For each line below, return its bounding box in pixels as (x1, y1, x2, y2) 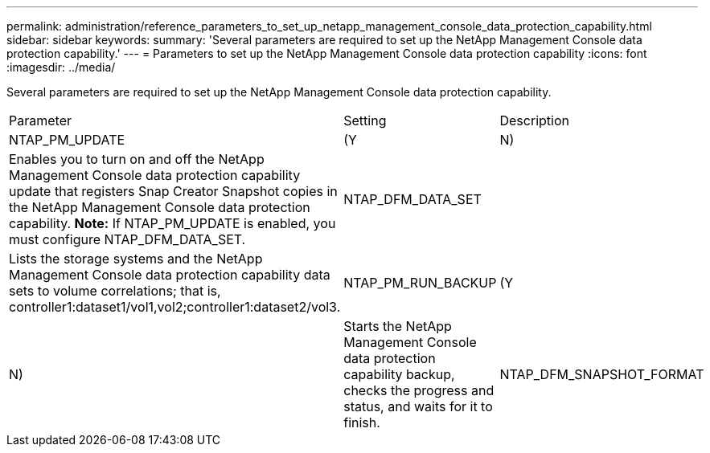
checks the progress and (343, 382, 495, 398)
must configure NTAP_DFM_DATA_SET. (9, 231, 246, 247)
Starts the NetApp (343, 318, 452, 334)
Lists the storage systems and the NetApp (9, 251, 263, 267)
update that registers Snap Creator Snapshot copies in (9, 183, 338, 199)
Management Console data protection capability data (9, 267, 330, 283)
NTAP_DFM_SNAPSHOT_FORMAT (499, 366, 704, 382)
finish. (343, 414, 380, 431)
